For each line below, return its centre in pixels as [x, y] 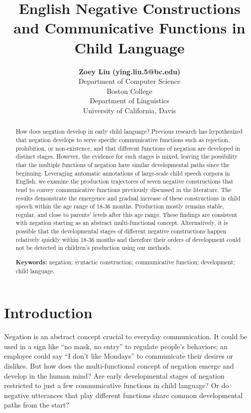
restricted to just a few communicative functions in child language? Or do [117, 385]
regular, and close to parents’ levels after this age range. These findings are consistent [126, 214]
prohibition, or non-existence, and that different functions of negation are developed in [128, 148]
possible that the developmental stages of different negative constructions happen [121, 231]
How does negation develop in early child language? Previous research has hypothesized [129, 131]
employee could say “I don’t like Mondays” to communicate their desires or [119, 356]
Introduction [48, 312]
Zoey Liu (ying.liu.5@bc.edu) [129, 71]
